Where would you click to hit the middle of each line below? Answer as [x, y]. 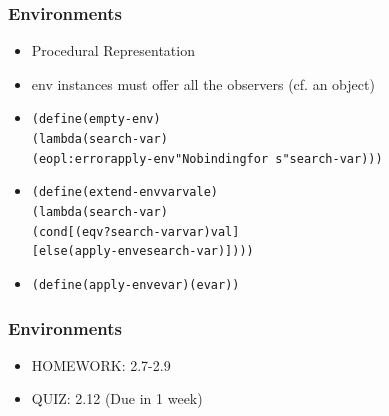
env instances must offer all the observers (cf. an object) [203, 83]
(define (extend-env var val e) [124, 192]
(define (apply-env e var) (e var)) [135, 285]
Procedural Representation [113, 50]
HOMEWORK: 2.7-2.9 [101, 364]
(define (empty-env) [96, 119]
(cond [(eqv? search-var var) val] [135, 231]
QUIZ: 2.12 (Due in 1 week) [117, 398]
